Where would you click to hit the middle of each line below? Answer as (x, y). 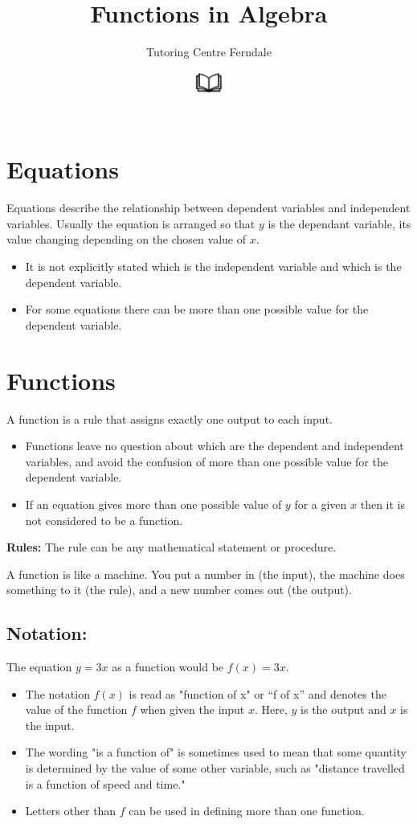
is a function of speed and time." (105, 783)
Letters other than (71, 811)
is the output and (343, 709)
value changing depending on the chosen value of (126, 239)
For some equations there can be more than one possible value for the (197, 309)
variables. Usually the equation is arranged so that (131, 223)
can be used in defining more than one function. (247, 811)
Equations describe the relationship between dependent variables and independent (208, 208)
